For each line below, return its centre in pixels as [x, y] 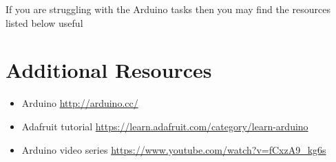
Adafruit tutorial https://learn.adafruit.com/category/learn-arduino [165, 126]
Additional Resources [109, 70]
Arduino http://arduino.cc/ [80, 103]
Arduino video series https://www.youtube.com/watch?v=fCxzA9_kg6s [174, 149]
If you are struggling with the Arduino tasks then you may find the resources [168, 9]
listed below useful [44, 22]
